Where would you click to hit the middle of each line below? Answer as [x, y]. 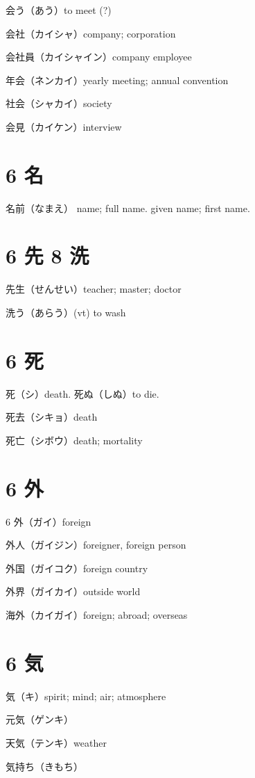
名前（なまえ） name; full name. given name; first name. [128, 208]
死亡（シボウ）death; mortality [74, 440]
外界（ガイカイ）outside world [73, 591]
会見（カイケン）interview [64, 126]
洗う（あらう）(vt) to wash [66, 312]
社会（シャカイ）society [59, 103]
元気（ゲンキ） [39, 719]
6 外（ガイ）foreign [49, 521]
